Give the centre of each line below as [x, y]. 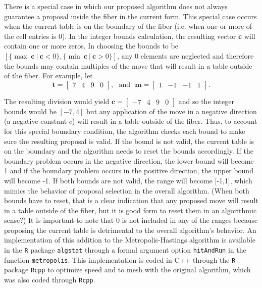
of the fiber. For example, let [48, 76]
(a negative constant [36, 121]
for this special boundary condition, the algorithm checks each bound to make [125, 131]
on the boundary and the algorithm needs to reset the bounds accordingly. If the [129, 151]
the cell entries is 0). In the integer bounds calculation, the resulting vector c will [130, 36]
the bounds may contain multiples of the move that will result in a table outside [128, 65]
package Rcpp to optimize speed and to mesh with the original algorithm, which [127, 270]
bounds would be [30, 111]
